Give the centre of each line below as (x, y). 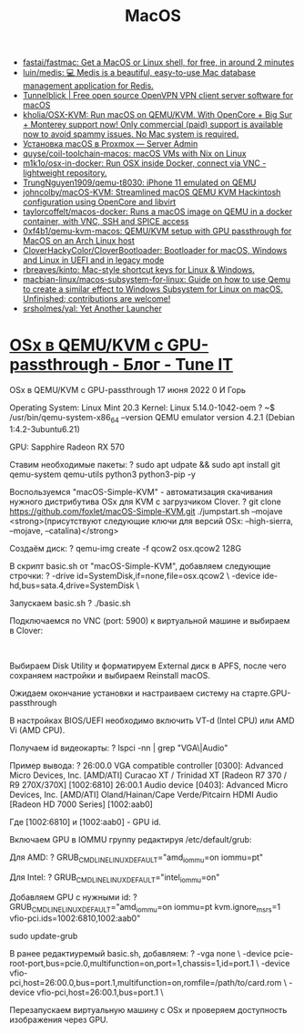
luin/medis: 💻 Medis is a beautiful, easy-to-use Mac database (139, 73)
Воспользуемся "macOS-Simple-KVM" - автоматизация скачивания (141, 491)
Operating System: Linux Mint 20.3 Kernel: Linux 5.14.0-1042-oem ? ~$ (142, 408)
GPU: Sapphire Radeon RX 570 (67, 447)
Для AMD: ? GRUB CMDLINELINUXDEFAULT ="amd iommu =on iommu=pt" (137, 858)
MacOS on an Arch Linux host (78, 241)
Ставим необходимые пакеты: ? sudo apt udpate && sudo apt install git (145, 464)
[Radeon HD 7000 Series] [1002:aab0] (81, 804)
